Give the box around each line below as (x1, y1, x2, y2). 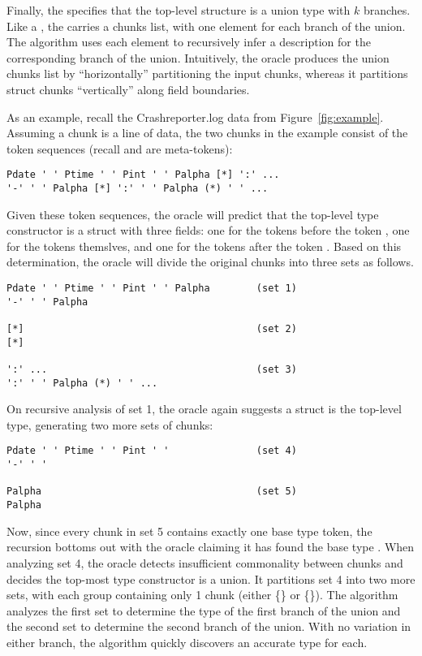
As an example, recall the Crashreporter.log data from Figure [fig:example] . (6, 108, 384, 125)
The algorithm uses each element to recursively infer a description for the (6, 33, 371, 50)
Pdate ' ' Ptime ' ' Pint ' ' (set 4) (6, 445, 297, 457)
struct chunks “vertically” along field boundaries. (6, 80, 250, 97)
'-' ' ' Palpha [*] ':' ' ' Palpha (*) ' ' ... (6, 183, 269, 194)
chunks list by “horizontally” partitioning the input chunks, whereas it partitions (6, 65, 408, 82)
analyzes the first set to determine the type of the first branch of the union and (6, 602, 401, 619)
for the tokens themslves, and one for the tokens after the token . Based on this (6, 237, 402, 254)
